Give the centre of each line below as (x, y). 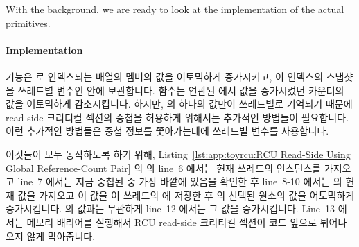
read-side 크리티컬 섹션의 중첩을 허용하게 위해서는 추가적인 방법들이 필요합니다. (177, 117)
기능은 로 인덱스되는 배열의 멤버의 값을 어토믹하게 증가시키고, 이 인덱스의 (165, 76)
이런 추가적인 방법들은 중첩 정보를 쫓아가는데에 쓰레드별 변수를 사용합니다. (167, 131)
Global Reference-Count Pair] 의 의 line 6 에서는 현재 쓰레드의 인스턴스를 (164, 168)
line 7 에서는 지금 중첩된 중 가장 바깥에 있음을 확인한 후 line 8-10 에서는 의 (180, 181)
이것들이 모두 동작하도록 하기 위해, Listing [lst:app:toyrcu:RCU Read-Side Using (178, 154)
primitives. (28, 23)
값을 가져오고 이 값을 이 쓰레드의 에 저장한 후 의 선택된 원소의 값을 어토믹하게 (186, 195)
